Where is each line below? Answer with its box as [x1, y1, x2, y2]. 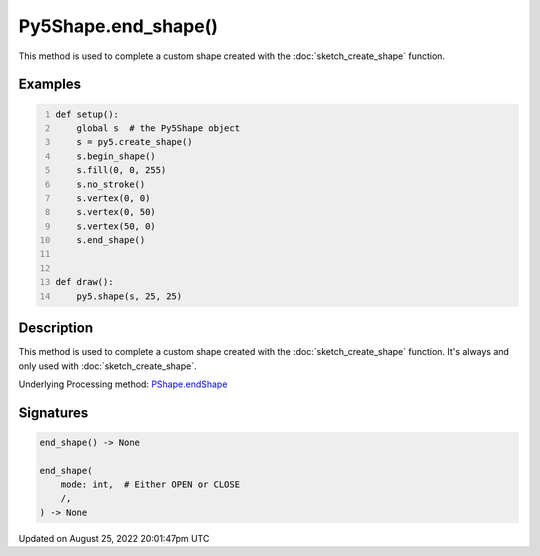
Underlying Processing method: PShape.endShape [18, 378, 228, 390]
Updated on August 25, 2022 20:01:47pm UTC [18, 532, 210, 544]
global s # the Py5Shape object [76, 122, 240, 134]
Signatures [18, 404, 89, 421]
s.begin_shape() [76, 150, 157, 162]
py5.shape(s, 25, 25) [76, 290, 183, 302]
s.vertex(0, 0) [76, 192, 151, 204]
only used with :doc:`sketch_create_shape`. [18, 360, 197, 372]
